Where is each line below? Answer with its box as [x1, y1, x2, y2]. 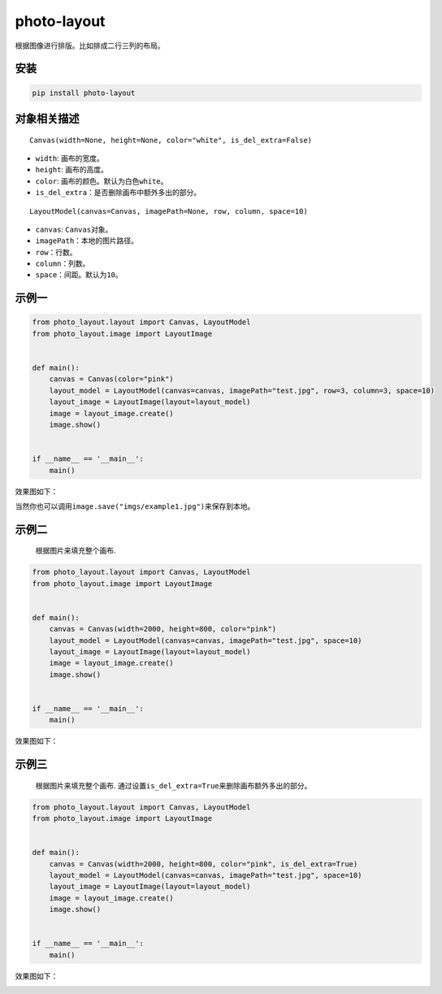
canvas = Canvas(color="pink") [49, 375, 174, 384]
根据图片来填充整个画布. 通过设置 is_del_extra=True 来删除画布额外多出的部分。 [35, 780, 312, 790]
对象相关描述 [15, 111, 80, 125]
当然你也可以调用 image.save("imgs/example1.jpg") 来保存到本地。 [15, 501, 255, 511]
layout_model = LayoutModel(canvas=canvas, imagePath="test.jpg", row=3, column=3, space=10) [49, 386, 435, 395]
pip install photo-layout [32, 88, 136, 98]
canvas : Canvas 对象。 [35, 224, 113, 234]
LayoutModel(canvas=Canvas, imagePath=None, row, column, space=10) [29, 206, 308, 215]
